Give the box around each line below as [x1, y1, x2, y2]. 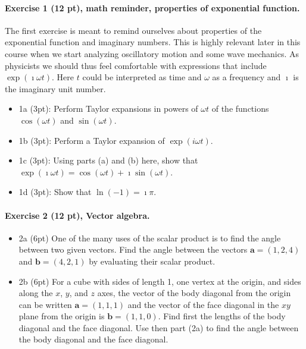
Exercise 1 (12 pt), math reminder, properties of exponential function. [5, 1, 300, 14]
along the [18, 287, 53, 299]
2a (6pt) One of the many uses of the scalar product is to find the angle [18, 231, 281, 244]
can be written [18, 298, 72, 310]
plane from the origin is [18, 310, 105, 322]
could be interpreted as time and [82, 71, 202, 83]
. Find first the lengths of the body [158, 310, 286, 322]
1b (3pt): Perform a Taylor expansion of [18, 134, 165, 146]
